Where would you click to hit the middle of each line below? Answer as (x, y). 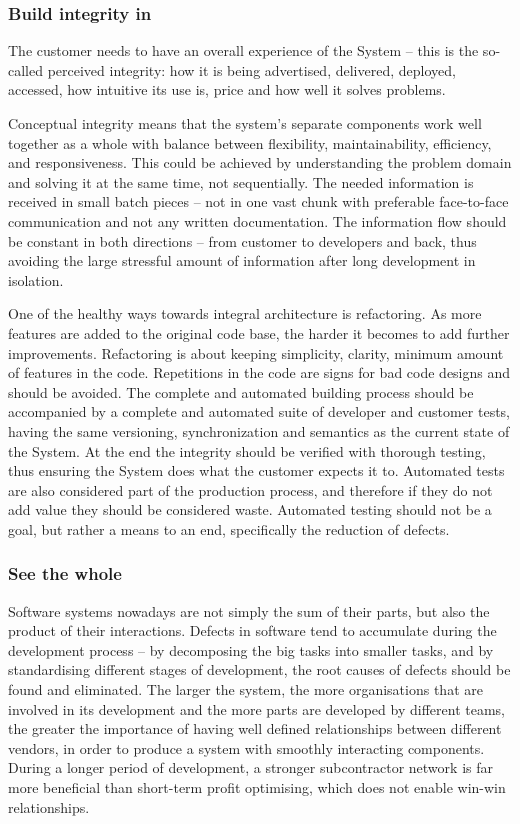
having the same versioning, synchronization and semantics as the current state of (259, 430)
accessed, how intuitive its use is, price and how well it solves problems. (227, 89)
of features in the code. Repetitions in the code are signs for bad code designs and (259, 372)
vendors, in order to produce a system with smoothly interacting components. (246, 747)
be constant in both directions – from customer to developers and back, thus (242, 240)
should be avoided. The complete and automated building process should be (241, 391)
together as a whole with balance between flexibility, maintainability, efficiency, (250, 142)
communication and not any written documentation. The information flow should (257, 220)
